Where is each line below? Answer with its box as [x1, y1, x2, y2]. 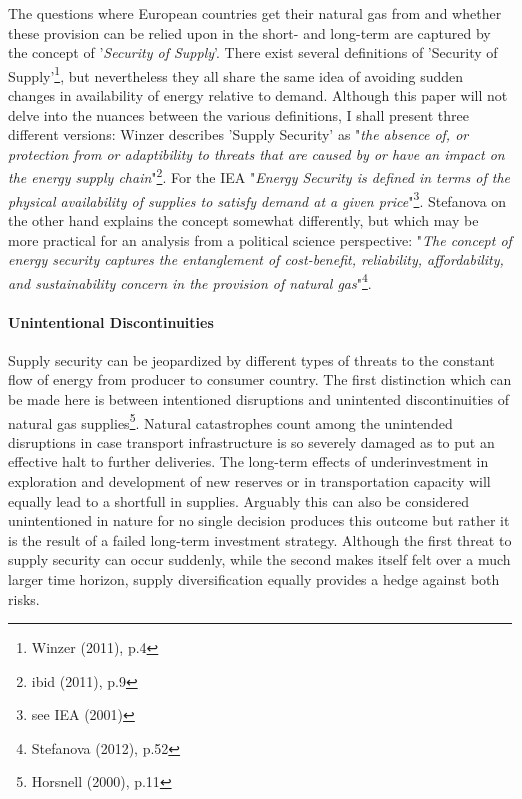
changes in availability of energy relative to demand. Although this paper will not [8, 85, 508, 106]
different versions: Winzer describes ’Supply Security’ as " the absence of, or [8, 124, 469, 145]
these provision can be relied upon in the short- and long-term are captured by [8, 22, 491, 43]
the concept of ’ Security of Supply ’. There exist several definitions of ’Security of [8, 42, 498, 63]
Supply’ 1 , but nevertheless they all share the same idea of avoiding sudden [8, 62, 464, 86]
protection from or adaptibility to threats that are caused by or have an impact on [8, 143, 505, 164]
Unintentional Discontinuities [8, 311, 214, 332]
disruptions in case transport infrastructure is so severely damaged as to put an [8, 431, 495, 452]
